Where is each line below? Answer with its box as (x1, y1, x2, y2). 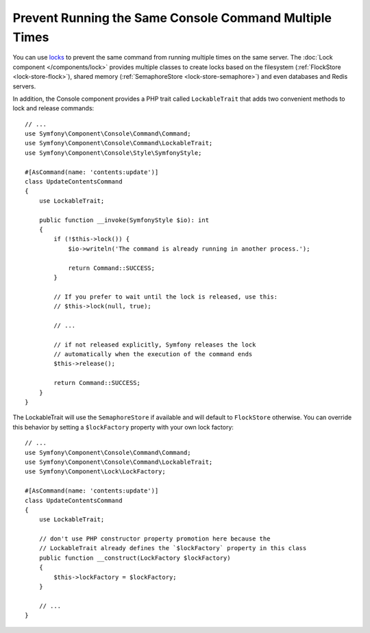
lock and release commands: (12, 104, 95, 112)
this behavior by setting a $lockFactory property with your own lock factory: (12, 423, 234, 431)
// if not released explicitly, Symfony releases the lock (53, 340, 256, 349)
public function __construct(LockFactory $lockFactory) (38, 554, 231, 562)
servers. (12, 82, 36, 90)
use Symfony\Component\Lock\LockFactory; (25, 468, 166, 475)
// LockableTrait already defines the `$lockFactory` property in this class (38, 545, 307, 552)
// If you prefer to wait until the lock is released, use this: (53, 293, 278, 301)
